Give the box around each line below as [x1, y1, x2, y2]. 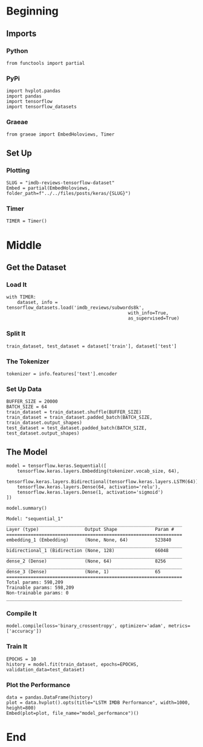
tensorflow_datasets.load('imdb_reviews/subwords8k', [6, 304, 145, 311]
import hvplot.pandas [6, 88, 61, 94]
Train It [6, 642, 28, 651]
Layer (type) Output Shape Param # [6, 527, 174, 533]
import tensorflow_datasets [6, 104, 77, 110]
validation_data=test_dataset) [6, 666, 85, 673]
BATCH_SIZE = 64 [6, 404, 47, 410]
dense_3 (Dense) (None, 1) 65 [6, 569, 161, 575]
